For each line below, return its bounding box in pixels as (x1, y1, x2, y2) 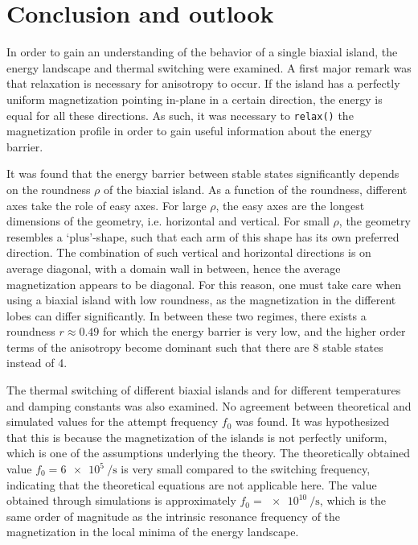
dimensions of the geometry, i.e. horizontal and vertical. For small (6, 213, 330, 229)
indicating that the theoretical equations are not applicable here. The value (6, 476, 377, 493)
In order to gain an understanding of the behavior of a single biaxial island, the (6, 43, 398, 60)
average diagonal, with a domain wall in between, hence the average (6, 259, 341, 276)
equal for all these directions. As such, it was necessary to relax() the (6, 106, 354, 123)
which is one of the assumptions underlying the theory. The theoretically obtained (6, 444, 411, 461)
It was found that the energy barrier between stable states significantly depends (6, 165, 400, 182)
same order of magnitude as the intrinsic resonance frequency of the (6, 507, 341, 524)
